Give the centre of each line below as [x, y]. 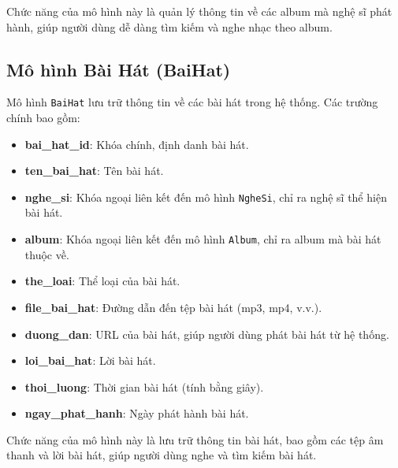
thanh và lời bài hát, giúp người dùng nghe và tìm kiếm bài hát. [162, 455]
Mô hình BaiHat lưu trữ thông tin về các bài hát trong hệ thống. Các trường [192, 102]
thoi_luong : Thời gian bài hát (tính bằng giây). [144, 386]
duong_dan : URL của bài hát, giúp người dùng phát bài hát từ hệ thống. [207, 334]
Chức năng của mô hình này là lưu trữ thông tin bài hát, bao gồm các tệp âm [195, 439]
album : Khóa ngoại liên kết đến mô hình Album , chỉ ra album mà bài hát [203, 239]
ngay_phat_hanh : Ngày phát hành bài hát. [137, 413]
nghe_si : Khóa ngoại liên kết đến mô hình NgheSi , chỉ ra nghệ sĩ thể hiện [206, 197]
